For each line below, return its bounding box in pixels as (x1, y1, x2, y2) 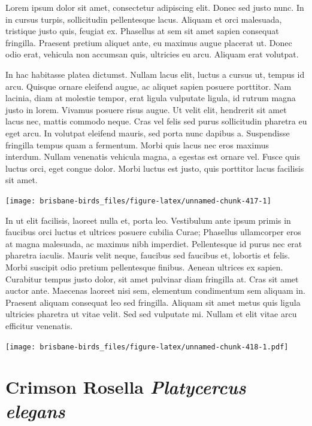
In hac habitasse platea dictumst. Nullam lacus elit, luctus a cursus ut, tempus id (5, 68, 305, 80)
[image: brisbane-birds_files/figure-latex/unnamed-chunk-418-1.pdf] (5, 342, 289, 351)
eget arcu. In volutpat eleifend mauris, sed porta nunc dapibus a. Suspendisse (5, 126, 290, 139)
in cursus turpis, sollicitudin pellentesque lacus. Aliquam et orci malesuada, (5, 13, 282, 25)
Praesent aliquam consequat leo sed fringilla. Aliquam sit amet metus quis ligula (5, 296, 301, 308)
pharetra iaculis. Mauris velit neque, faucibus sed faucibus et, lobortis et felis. (5, 249, 290, 261)
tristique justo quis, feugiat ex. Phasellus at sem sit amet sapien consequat (5, 25, 279, 37)
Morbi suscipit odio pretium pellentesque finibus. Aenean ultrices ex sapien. (5, 260, 283, 273)
